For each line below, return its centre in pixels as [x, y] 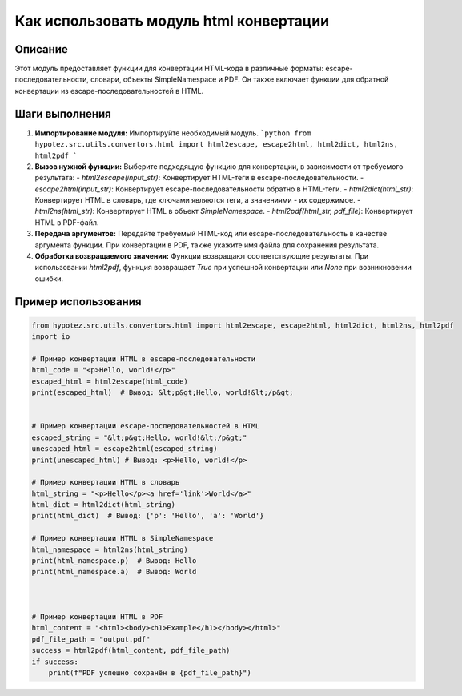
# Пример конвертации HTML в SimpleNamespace [123, 538]
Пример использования [78, 302]
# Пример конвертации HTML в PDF [97, 616]
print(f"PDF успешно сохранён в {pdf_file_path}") [150, 672]
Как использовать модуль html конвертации [172, 21]
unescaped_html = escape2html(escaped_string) [125, 449]
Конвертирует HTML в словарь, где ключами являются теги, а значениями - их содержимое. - [198, 200]
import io [51, 337]
